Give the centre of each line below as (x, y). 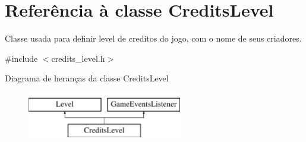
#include (21, 58)
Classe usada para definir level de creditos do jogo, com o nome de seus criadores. (153, 38)
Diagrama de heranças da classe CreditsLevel (87, 78)
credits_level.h (78, 58)
